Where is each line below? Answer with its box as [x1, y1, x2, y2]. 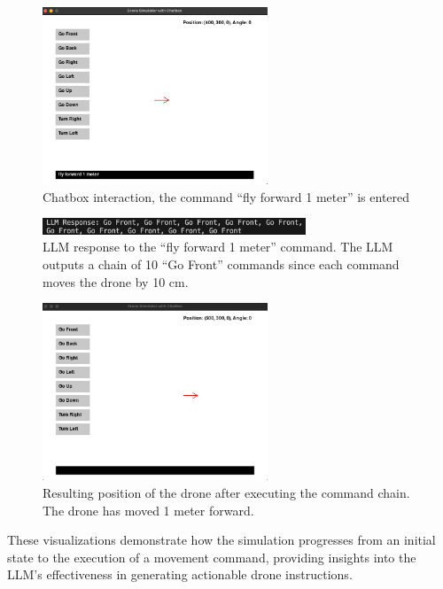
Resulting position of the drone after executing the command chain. [43, 483, 410, 501]
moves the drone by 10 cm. [43, 272, 189, 291]
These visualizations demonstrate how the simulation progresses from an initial [7, 531, 436, 549]
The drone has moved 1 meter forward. [43, 500, 254, 519]
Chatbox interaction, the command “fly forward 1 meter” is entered [43, 187, 410, 205]
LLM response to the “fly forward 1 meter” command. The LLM [43, 237, 393, 256]
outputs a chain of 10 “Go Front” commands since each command [43, 254, 400, 273]
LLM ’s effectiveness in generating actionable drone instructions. [7, 565, 353, 584]
